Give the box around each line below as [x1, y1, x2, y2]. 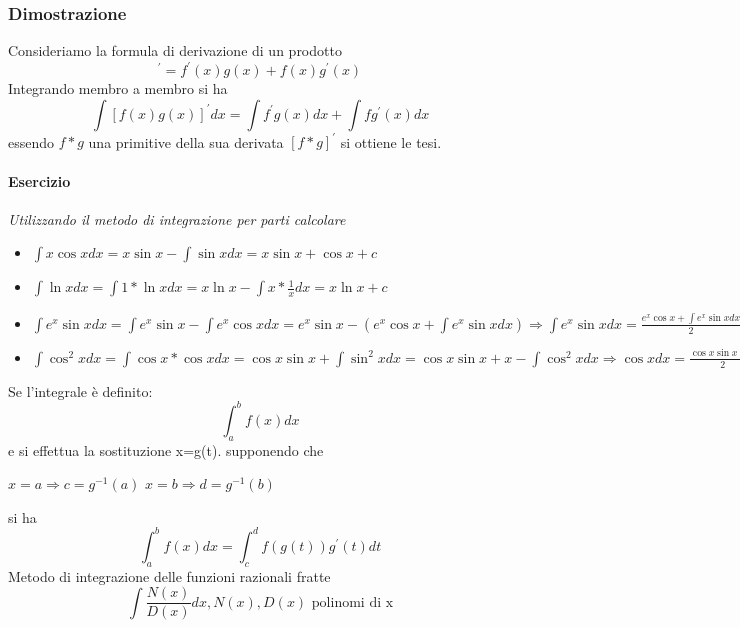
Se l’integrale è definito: [8, 380, 153, 401]
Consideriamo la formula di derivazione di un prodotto [8, 40, 342, 61]
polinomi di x [311, 595, 394, 610]
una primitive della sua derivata [88, 131, 284, 152]
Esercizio [8, 170, 71, 191]
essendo [8, 131, 55, 152]
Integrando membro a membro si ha [8, 78, 228, 99]
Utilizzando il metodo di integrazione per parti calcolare [8, 208, 346, 229]
